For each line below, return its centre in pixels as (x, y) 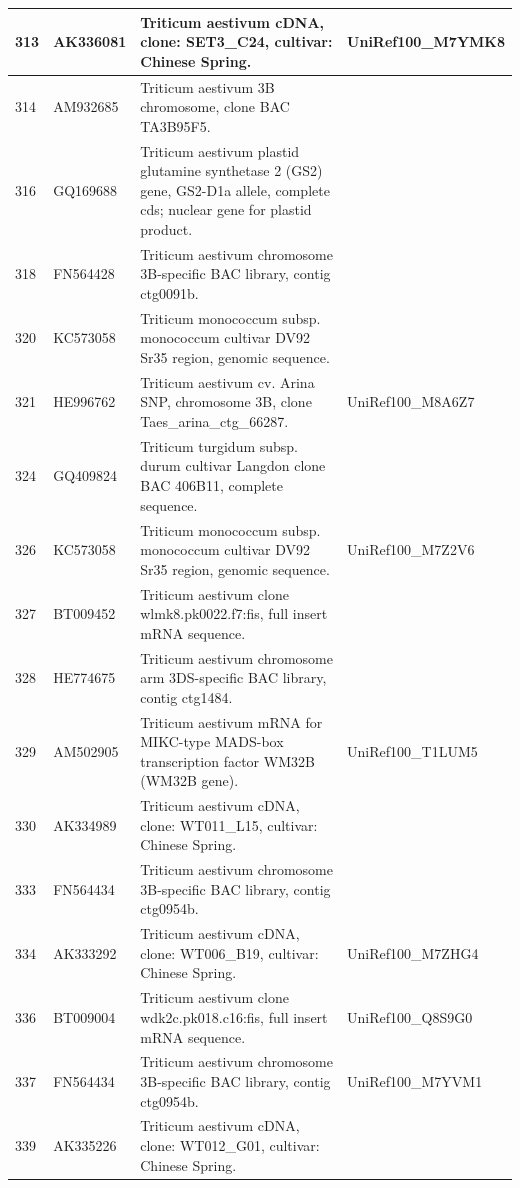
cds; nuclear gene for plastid (226, 209)
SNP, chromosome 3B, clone (226, 401)
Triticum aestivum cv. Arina (227, 381)
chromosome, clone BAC (215, 106)
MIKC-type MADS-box (212, 741)
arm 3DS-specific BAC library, (233, 677)
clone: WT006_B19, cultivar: (229, 952)
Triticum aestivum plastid (220, 150)
